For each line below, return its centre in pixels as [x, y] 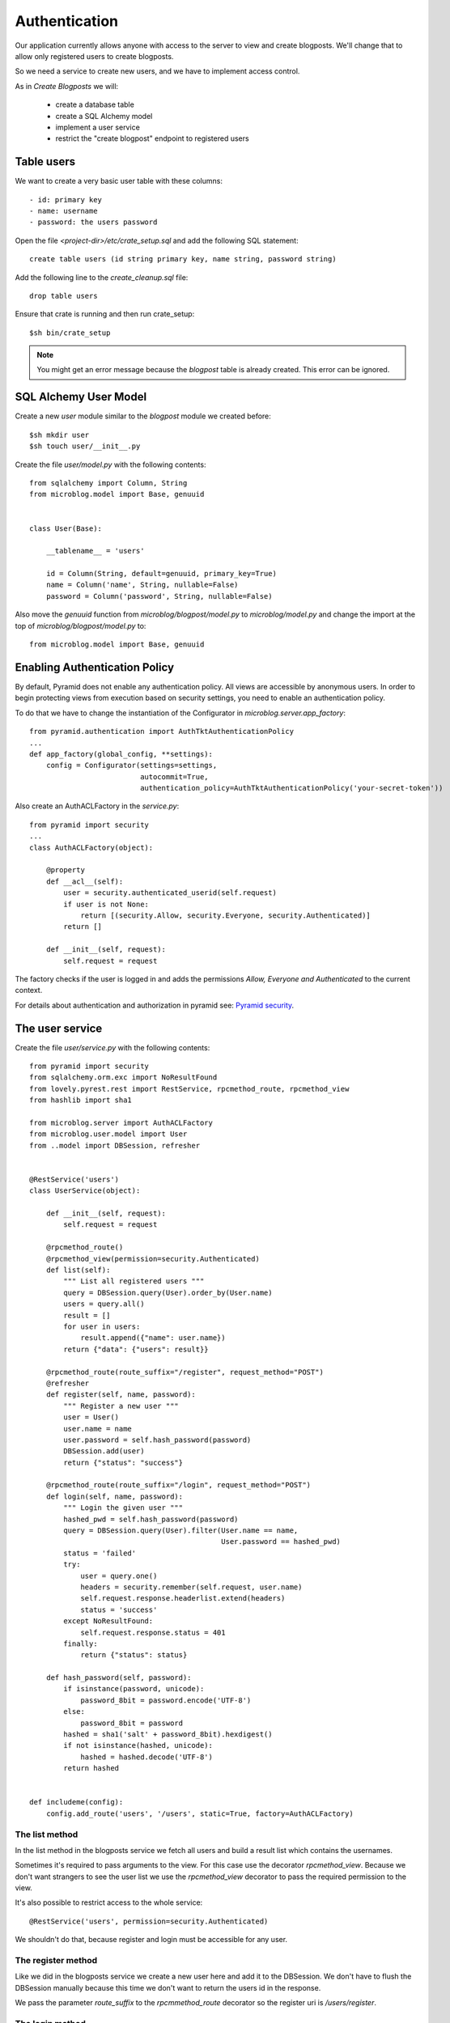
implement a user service [98, 127]
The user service [59, 1028]
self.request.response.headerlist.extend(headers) [183, 1599]
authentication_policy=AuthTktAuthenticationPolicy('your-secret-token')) [292, 788]
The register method [56, 1961]
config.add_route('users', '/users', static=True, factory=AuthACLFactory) [200, 1813]
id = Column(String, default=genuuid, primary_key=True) [161, 574]
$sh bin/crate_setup [70, 333]
